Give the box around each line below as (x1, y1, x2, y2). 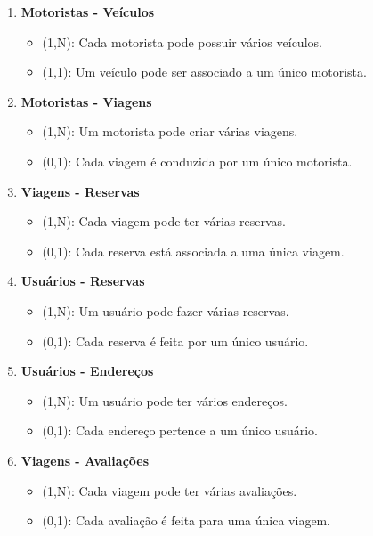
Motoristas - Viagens (20, 92, 152, 110)
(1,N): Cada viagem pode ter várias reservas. (42, 212, 286, 231)
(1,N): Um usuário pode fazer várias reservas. (42, 301, 289, 320)
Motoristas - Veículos (20, 3, 155, 20)
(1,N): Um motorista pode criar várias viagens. (42, 122, 298, 141)
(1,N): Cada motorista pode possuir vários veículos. (42, 32, 322, 51)
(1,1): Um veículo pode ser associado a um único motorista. (42, 62, 367, 81)
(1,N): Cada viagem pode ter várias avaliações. (42, 481, 297, 499)
